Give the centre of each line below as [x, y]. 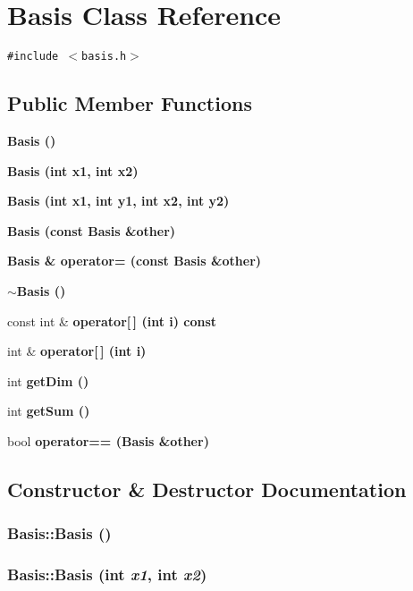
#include [33, 57]
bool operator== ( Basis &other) [108, 440]
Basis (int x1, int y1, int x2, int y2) [118, 201]
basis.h [104, 57]
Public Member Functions [130, 103]
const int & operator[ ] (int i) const [112, 321]
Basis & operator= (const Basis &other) [135, 261]
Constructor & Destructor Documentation [207, 489]
